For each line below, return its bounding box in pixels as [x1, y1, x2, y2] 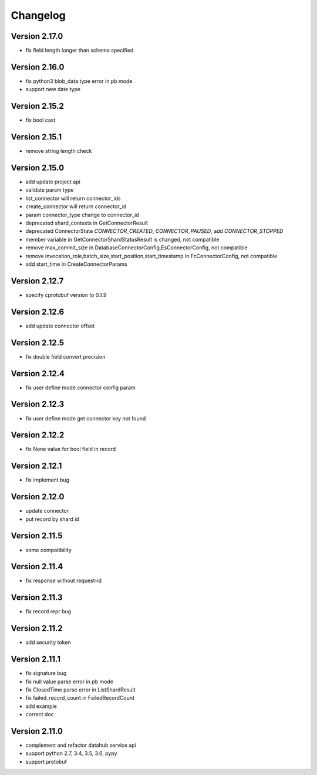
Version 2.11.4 [11, 562, 63, 572]
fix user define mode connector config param [25, 384, 136, 391]
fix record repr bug [25, 608, 72, 615]
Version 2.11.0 [11, 726, 63, 736]
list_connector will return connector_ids [25, 195, 122, 202]
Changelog [11, 9, 66, 22]
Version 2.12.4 [11, 368, 65, 379]
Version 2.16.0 [11, 62, 65, 72]
